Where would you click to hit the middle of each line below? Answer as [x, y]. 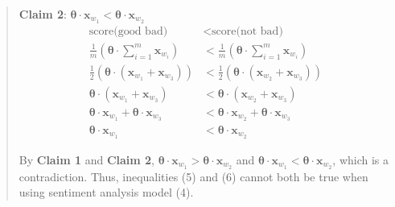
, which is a [361, 159]
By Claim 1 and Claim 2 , [87, 159]
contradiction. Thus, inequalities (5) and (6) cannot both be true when [193, 176]
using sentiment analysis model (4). [106, 192]
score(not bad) [247, 31]
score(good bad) [128, 31]
